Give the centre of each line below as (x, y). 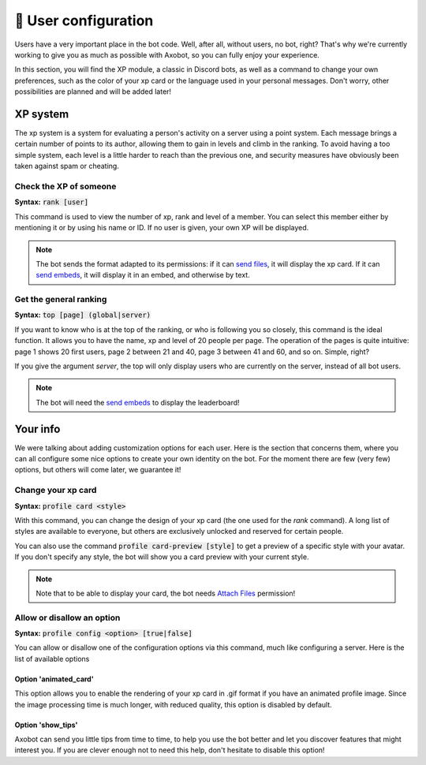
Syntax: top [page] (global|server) (83, 315)
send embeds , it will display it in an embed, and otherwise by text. (143, 275)
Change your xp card (56, 491)
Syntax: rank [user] (52, 202)
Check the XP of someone (65, 186)
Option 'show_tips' (46, 725)
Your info (37, 429)
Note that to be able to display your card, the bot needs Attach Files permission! (166, 593)
